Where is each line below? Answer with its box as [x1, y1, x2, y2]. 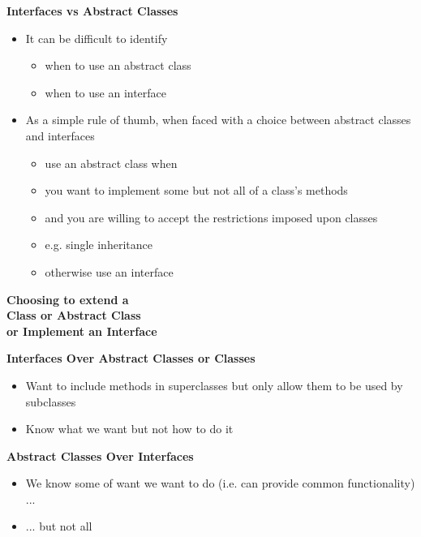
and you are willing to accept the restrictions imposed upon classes [45, 208, 378, 226]
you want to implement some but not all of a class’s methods [45, 182, 348, 199]
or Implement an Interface [6, 322, 157, 339]
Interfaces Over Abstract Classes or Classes [6, 350, 256, 367]
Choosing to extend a [6, 290, 129, 307]
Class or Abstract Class [6, 307, 141, 324]
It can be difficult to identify [25, 29, 168, 46]
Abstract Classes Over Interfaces [6, 447, 194, 464]
